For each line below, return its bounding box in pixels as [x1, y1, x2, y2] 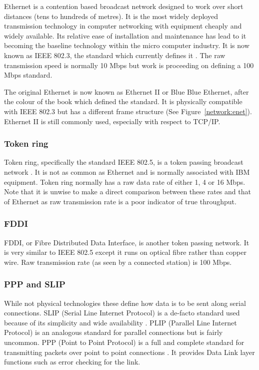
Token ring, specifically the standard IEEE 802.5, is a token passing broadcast [4, 157, 243, 167]
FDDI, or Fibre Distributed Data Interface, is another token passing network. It [4, 237, 249, 247]
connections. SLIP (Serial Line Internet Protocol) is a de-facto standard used [4, 307, 240, 318]
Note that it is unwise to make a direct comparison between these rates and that [4, 186, 251, 197]
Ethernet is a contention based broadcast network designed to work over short [4, 1, 243, 11]
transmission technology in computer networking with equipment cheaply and [4, 21, 242, 31]
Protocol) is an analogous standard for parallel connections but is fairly [4, 327, 223, 337]
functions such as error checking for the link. [4, 356, 140, 367]
